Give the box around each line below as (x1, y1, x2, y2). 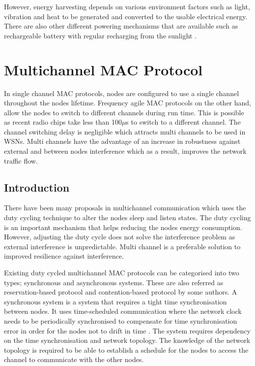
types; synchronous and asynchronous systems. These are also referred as (4, 277, 224, 287)
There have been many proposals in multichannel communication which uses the (4, 202, 246, 213)
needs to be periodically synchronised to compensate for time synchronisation (4, 315, 237, 326)
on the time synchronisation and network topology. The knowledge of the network (4, 335, 251, 345)
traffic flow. (4, 155, 38, 166)
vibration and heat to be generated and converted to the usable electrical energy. (4, 11, 248, 21)
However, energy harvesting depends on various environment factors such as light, (4, 1, 250, 11)
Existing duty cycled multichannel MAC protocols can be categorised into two (4, 267, 239, 278)
